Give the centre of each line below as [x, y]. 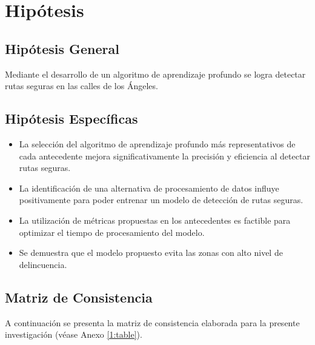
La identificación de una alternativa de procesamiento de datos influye [149, 188]
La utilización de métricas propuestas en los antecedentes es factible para [155, 220]
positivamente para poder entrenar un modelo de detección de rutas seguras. [161, 200]
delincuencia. [43, 264]
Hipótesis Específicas [71, 119]
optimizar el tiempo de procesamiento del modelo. [112, 232]
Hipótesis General [62, 48]
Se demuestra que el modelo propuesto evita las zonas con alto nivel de [151, 253]
